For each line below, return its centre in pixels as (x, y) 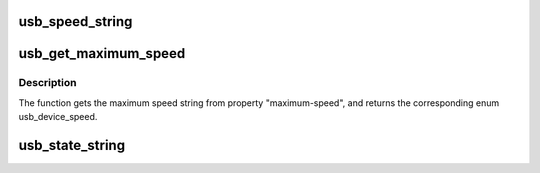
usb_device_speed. (58, 117)
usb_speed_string (75, 21)
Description (47, 83)
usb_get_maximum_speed (102, 53)
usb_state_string (71, 145)
